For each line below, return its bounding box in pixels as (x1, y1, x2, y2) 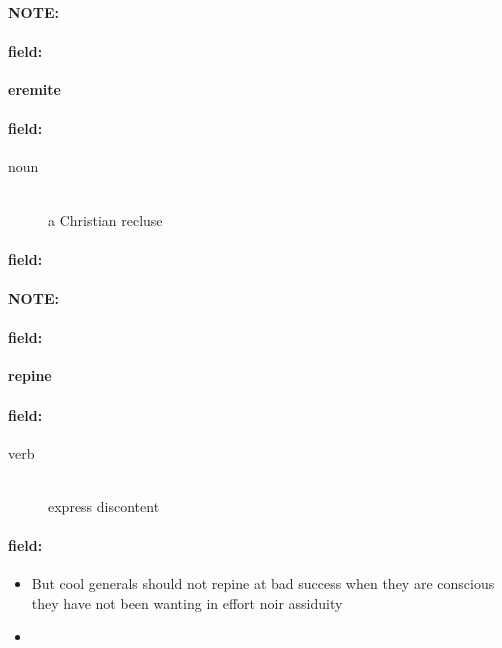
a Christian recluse (48, 209, 163, 230)
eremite (8, 78, 61, 99)
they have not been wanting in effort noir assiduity (31, 592, 343, 613)
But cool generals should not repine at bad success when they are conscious (31, 573, 495, 594)
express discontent (48, 495, 160, 516)
